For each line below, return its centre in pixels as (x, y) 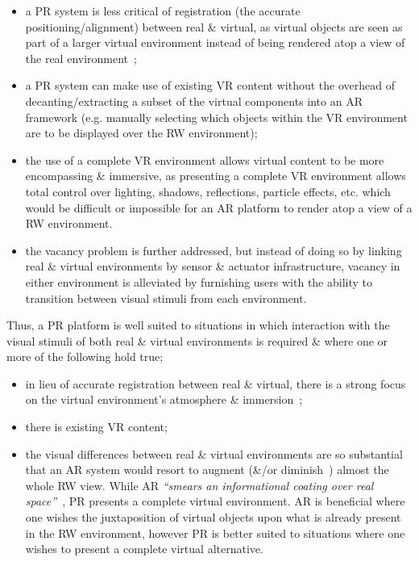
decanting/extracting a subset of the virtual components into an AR (194, 101)
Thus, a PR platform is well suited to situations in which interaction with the (198, 325)
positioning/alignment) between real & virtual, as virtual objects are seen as (214, 26)
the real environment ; (81, 58)
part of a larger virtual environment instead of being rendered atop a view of (215, 42)
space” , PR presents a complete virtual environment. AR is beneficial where (215, 501)
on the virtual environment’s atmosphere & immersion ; (164, 399)
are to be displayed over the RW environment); (141, 133)
